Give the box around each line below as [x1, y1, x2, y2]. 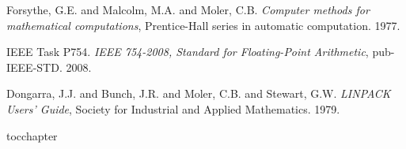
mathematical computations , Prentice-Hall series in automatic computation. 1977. [6, 17, 400, 33]
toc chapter [6, 127, 58, 143]
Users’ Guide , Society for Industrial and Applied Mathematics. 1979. [6, 100, 340, 117]
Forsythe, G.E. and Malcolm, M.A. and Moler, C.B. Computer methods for [6, 2, 370, 17]
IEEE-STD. [6, 58, 63, 75]
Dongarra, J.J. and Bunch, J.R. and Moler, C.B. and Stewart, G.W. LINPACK [6, 85, 391, 102]
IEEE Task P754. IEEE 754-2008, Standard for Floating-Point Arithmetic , [6, 43, 369, 60]
